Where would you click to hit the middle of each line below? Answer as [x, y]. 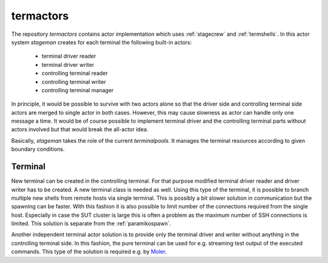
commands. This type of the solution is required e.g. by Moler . [89, 251]
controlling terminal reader [75, 73]
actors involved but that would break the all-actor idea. [80, 129]
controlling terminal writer [74, 81]
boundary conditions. [38, 149]
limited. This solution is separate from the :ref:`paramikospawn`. [91, 224]
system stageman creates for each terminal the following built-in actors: [101, 42]
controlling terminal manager [78, 90]
